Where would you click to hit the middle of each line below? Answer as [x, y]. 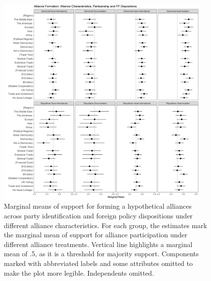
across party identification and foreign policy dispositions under [98, 215]
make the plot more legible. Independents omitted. [79, 273]
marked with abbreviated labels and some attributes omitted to [98, 263]
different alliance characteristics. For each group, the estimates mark [105, 225]
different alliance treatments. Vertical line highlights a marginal [98, 244]
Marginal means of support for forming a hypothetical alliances [98, 206]
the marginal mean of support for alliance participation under [96, 235]
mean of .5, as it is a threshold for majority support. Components [101, 254]
